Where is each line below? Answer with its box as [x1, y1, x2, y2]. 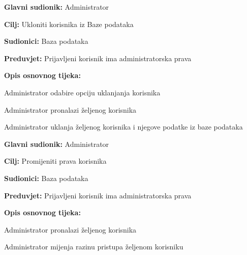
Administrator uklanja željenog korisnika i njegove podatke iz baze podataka [4, 121, 243, 132]
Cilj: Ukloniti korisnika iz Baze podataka [4, 18, 134, 29]
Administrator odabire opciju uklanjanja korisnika [4, 87, 161, 97]
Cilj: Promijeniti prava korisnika [4, 156, 107, 166]
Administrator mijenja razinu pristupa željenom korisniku [4, 241, 183, 252]
